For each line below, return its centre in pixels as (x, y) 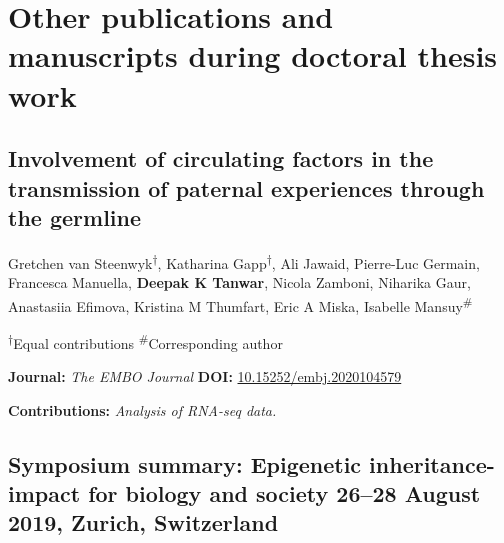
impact (44, 493)
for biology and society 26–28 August (284, 493)
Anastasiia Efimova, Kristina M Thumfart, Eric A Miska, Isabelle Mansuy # (240, 304)
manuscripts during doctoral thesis (253, 55)
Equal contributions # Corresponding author (148, 341)
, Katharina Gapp (212, 262)
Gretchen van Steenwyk (80, 262)
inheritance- (432, 463)
